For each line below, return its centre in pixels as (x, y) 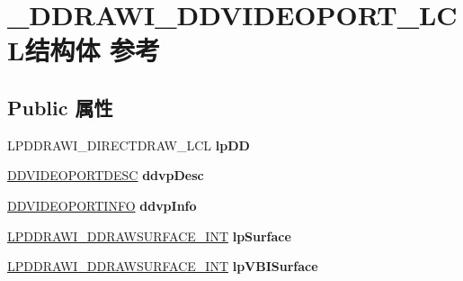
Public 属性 (60, 107)
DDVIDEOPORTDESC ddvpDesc (106, 175)
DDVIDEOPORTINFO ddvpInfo (102, 205)
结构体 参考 (93, 50)
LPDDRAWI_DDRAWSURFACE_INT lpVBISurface (163, 266)
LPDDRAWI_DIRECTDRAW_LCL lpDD (129, 145)
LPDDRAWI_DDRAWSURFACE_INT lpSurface (149, 236)
